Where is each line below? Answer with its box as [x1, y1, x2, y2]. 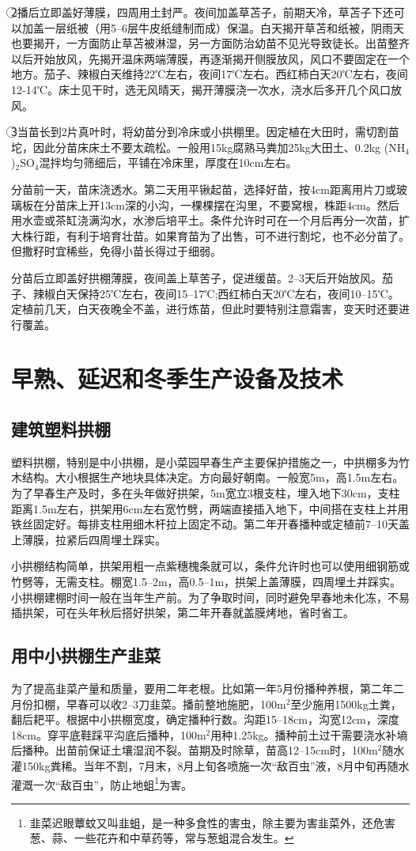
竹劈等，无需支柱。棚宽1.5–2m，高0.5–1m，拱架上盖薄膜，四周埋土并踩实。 [11, 573, 402, 590]
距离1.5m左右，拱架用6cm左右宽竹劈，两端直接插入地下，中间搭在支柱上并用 [11, 500, 409, 516]
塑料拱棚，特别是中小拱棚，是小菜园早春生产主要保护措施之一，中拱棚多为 [11, 453, 399, 470]
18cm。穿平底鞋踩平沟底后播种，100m [11, 726, 206, 743]
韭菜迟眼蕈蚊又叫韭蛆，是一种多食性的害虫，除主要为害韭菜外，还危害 [29, 814, 395, 830]
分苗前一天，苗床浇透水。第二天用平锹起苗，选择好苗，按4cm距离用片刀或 [11, 180, 396, 197]
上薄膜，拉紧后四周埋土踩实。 [11, 531, 166, 547]
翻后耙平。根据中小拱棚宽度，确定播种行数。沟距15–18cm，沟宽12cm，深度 [11, 711, 399, 728]
